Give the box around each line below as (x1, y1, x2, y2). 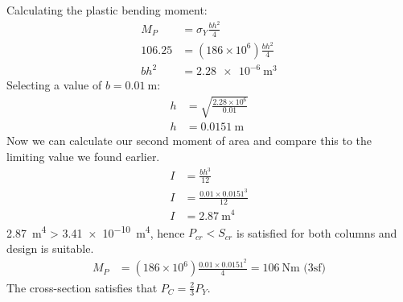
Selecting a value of (6, 77, 102, 93)
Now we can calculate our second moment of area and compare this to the (6, 132, 372, 149)
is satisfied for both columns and (236, 224, 397, 241)
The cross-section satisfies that (6, 279, 158, 296)
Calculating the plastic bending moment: (6, 2, 208, 18)
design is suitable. (6, 239, 94, 256)
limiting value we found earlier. (6, 147, 160, 164)
